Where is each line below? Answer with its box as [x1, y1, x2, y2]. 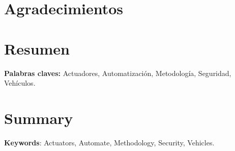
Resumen [4, 38, 70, 59]
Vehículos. [4, 78, 36, 88]
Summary [4, 107, 73, 128]
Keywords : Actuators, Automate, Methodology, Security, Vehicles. [4, 137, 215, 147]
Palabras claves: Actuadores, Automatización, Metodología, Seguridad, [4, 67, 231, 78]
